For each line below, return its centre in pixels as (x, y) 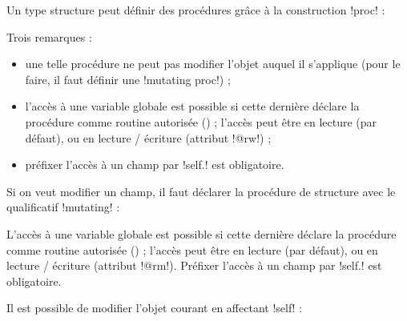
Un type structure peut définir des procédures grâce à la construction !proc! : (196, 10)
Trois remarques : (49, 36)
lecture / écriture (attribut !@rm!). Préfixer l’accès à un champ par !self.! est (194, 265)
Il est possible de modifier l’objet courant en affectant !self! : (155, 308)
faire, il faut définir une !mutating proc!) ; (128, 79)
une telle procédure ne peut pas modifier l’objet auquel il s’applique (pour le (213, 64)
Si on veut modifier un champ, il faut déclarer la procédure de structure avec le (201, 191)
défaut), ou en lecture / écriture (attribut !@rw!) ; (148, 137)
